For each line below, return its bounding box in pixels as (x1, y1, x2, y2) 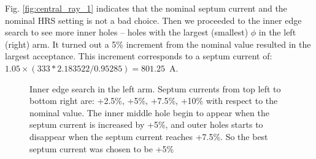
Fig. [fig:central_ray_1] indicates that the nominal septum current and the (5, 2, 287, 14)
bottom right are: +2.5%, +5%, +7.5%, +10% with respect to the (29, 94, 278, 107)
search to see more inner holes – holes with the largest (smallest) (5, 26, 249, 39)
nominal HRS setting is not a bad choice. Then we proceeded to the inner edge (5, 13, 302, 26)
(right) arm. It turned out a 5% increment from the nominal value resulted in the (5, 37, 311, 50)
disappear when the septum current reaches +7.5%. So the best (29, 130, 268, 142)
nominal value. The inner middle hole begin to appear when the (29, 106, 269, 119)
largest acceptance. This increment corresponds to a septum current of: (5, 50, 272, 62)
